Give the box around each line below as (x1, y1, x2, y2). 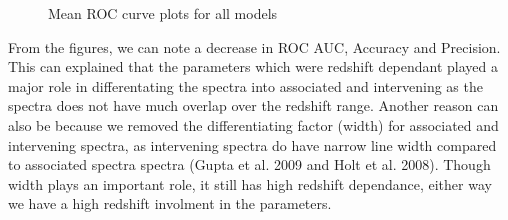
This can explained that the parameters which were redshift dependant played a (8, 56, 498, 77)
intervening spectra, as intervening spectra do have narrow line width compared (8, 134, 497, 155)
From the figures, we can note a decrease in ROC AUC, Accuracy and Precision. (8, 36, 501, 57)
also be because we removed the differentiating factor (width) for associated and (8, 114, 499, 135)
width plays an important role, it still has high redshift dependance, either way (8, 173, 492, 194)
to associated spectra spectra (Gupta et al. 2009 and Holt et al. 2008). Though (8, 154, 491, 175)
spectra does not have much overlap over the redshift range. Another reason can (8, 95, 499, 116)
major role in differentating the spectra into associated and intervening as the (8, 75, 483, 96)
